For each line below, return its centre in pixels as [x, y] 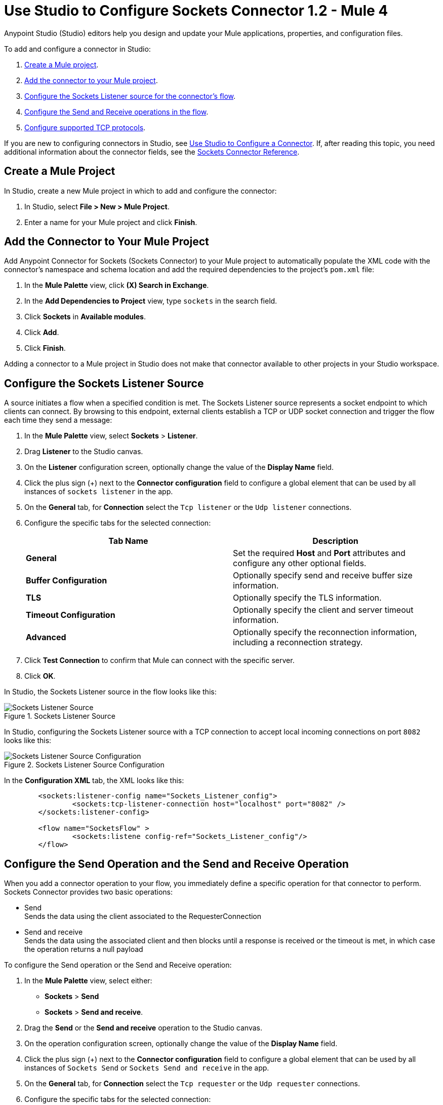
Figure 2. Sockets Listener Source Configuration [84, 765]
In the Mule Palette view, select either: [88, 981]
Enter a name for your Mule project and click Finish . [111, 222]
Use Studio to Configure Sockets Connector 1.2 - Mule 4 [196, 11]
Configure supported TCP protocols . [85, 127]
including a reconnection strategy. [298, 642]
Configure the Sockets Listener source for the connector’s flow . [130, 96]
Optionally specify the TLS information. [307, 598]
